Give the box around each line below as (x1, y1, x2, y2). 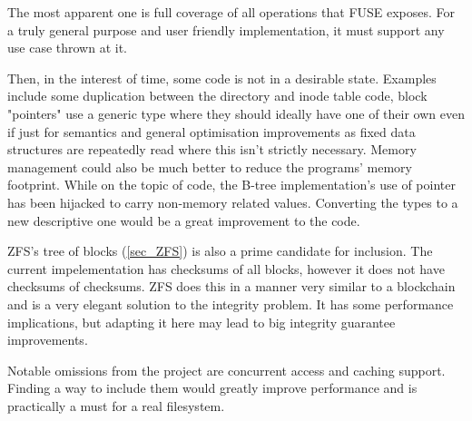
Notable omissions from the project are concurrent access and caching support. (7, 360, 446, 379)
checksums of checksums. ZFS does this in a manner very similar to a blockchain (7, 277, 456, 296)
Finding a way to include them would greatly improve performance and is (7, 378, 418, 397)
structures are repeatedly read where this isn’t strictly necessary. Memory (7, 140, 417, 159)
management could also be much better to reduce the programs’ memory (7, 157, 412, 176)
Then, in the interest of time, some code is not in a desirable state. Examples (7, 68, 437, 87)
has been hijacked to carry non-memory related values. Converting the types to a (7, 192, 458, 211)
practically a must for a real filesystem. (7, 396, 225, 415)
